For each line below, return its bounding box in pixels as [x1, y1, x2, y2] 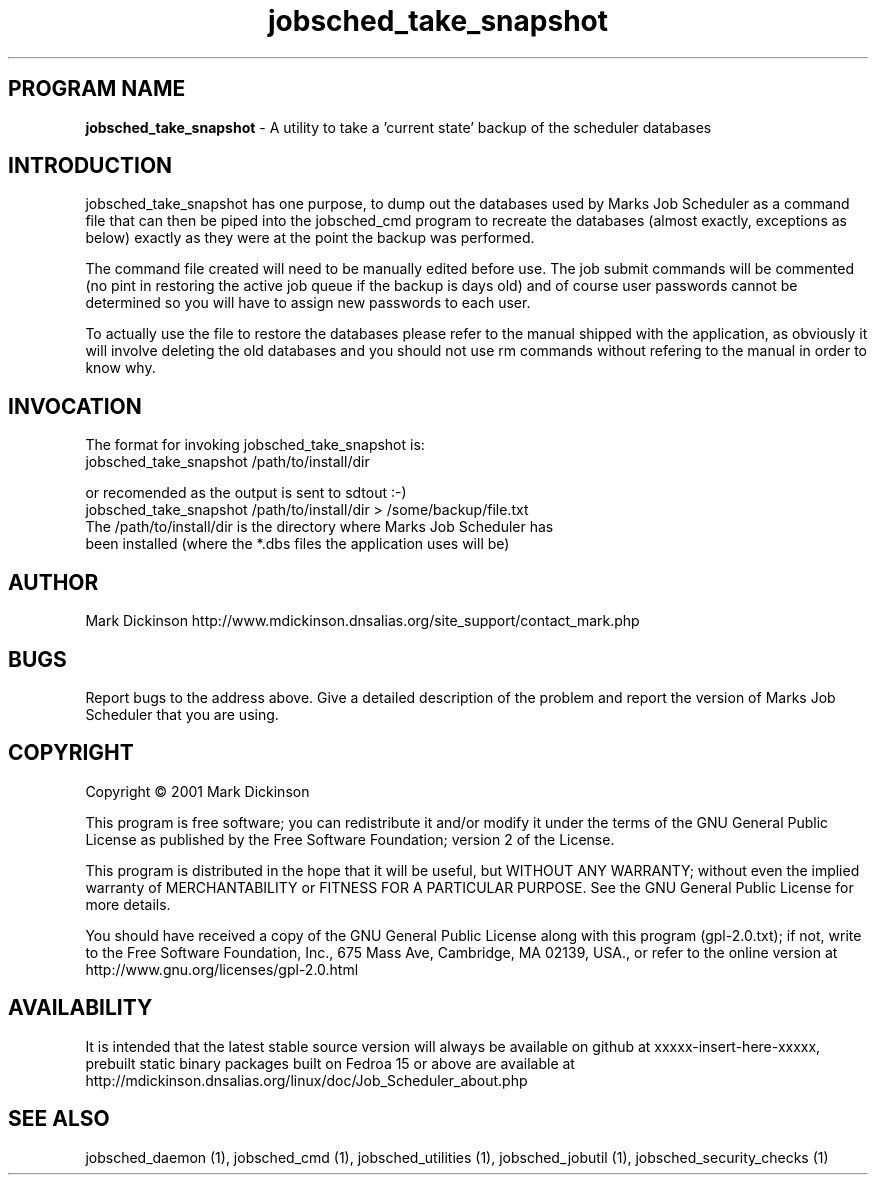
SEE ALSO [8, 1106, 110, 1132]
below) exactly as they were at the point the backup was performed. [85, 229, 535, 247]
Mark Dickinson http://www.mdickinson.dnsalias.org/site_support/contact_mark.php [85, 612, 640, 630]
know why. [85, 359, 156, 377]
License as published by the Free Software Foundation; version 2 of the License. [85, 830, 615, 848]
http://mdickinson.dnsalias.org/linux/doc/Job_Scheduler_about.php [85, 1071, 528, 1089]
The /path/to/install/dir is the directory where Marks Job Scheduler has [85, 518, 554, 536]
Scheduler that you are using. [85, 705, 279, 723]
